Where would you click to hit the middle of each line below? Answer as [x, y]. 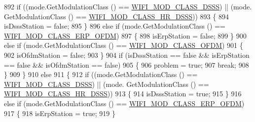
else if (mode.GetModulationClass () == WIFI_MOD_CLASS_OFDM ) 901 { [124, 45]
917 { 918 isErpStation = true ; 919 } [60, 113]
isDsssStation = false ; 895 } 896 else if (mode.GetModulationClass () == [115, 26]
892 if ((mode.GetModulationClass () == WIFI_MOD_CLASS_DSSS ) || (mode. [128, 6]
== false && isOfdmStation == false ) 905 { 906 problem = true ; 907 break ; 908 [127, 64]
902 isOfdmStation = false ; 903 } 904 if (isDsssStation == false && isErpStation [127, 55]
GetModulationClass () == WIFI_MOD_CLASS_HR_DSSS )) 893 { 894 [116, 16]
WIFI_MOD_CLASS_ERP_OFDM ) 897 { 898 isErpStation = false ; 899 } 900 [125, 35]
